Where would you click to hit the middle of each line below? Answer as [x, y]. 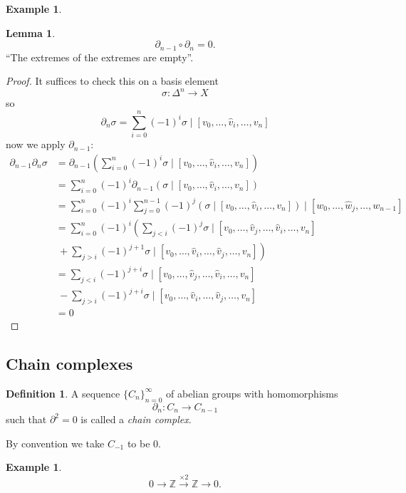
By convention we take [55, 443]
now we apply [36, 144]
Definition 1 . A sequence [63, 393]
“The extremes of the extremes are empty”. [100, 57]
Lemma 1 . [31, 32]
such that [26, 419]
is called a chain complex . [136, 419]
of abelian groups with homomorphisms [252, 393]
